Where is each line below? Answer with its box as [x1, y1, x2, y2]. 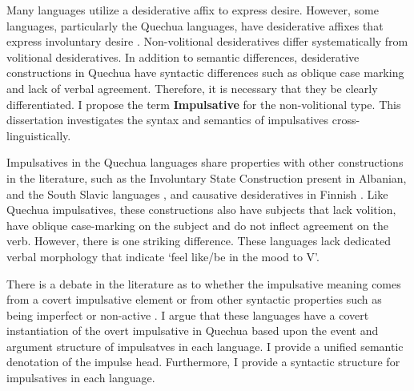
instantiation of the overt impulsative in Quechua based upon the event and [6, 322, 379, 339]
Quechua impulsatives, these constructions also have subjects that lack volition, [6, 201, 396, 218]
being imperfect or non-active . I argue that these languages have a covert [6, 306, 369, 323]
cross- [332, 111, 360, 128]
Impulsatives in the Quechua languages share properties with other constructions [6, 154, 404, 171]
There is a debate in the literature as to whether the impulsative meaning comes [6, 275, 401, 292]
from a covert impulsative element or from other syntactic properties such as [6, 291, 382, 308]
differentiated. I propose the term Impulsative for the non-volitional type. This [6, 95, 401, 112]
